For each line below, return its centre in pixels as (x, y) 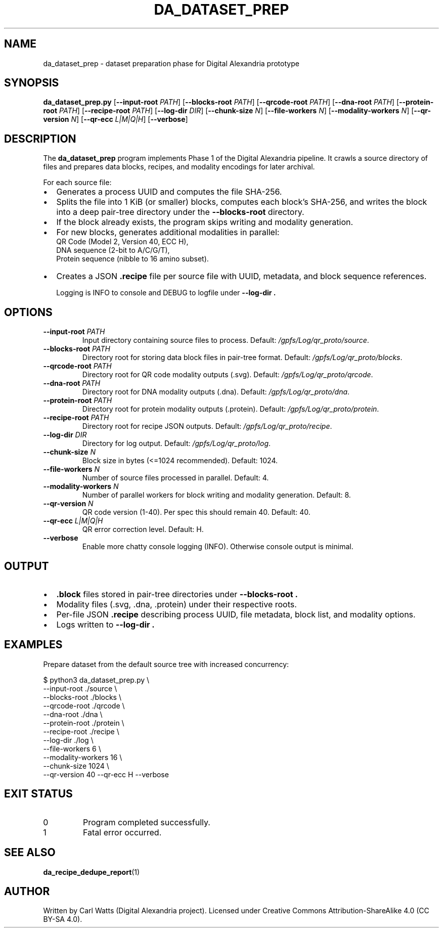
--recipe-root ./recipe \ (81, 731)
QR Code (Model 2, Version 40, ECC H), (122, 242)
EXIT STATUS (38, 794)
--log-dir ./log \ (68, 740)
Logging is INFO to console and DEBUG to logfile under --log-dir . (166, 293)
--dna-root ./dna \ (73, 714)
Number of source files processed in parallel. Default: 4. (175, 478)
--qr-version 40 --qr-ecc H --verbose (106, 774)
